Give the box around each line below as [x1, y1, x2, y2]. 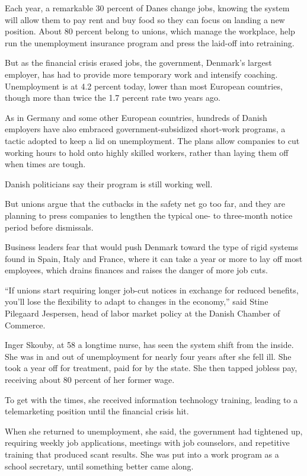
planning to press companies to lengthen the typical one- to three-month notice [5, 209, 293, 221]
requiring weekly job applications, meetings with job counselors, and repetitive [5, 436, 290, 449]
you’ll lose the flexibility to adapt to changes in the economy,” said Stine [5, 295, 268, 308]
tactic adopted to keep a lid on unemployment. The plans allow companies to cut [5, 134, 300, 146]
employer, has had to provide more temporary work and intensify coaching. [5, 68, 278, 80]
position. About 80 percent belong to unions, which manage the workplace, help [5, 25, 295, 37]
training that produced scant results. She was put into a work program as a [5, 448, 279, 460]
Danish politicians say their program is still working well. [5, 177, 213, 190]
